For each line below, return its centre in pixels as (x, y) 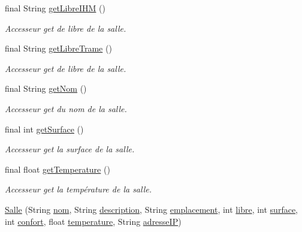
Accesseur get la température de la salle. (78, 189)
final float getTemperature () (58, 169)
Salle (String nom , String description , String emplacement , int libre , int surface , (152, 209)
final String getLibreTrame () (58, 48)
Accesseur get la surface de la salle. (70, 149)
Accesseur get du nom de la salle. (66, 108)
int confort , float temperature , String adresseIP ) (93, 221)
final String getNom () (46, 88)
